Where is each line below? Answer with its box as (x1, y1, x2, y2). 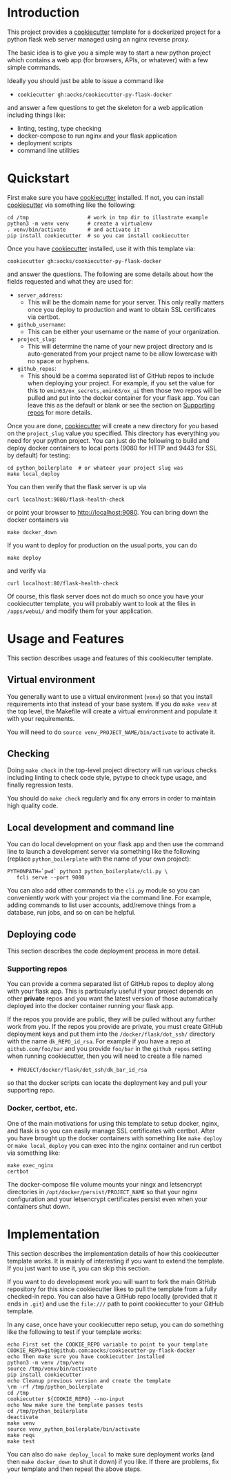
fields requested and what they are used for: (7, 277, 133, 285)
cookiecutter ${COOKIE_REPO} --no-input (7, 1396, 125, 1403)
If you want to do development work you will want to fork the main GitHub (7, 1277, 217, 1286)
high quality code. (7, 801, 59, 810)
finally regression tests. (7, 780, 74, 789)
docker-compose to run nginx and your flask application (17, 131, 177, 140)
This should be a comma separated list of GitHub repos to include (27, 372, 214, 380)
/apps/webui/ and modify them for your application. (7, 607, 153, 615)
